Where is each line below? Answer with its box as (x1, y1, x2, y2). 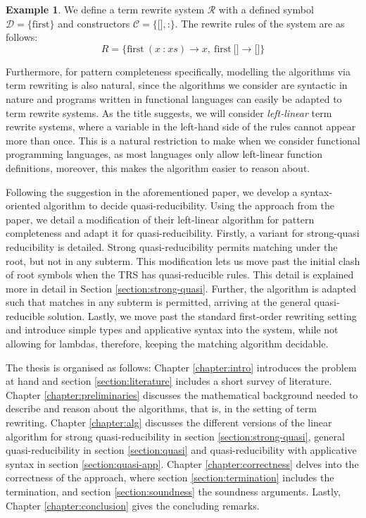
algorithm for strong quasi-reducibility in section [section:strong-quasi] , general (6, 428, 345, 443)
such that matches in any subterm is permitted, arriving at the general (6, 295, 311, 309)
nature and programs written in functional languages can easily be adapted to (6, 91, 342, 106)
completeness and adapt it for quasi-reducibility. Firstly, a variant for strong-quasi (6, 226, 360, 240)
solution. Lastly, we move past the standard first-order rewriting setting (47, 308, 357, 323)
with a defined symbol (218, 2, 314, 16)
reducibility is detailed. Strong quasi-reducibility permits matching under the (6, 239, 338, 254)
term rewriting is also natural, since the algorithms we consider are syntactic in (6, 78, 348, 92)
